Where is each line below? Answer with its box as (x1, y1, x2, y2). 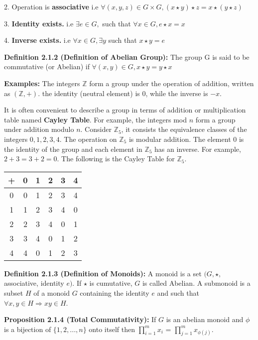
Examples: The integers (4, 78, 80, 88)
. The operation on (59, 133, 117, 144)
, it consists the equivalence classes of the (121, 124, 247, 134)
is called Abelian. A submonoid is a (142, 278, 251, 288)
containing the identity (80, 287, 149, 298)
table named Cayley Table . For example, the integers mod (4, 114, 187, 124)
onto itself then (89, 324, 135, 334)
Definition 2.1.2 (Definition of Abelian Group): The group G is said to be (4, 51, 250, 62)
